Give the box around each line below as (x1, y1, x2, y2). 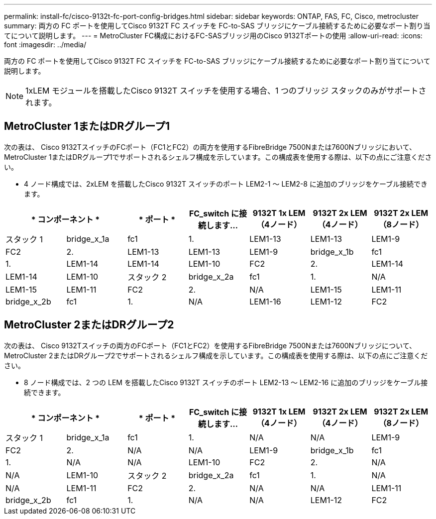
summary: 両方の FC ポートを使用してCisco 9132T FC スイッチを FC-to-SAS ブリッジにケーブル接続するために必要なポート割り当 (4, 21, 431, 30)
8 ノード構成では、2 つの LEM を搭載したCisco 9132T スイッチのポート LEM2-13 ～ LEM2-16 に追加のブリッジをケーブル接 (24, 378, 428, 387)
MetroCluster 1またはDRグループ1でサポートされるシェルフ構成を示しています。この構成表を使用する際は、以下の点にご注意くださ (4, 152, 432, 161)
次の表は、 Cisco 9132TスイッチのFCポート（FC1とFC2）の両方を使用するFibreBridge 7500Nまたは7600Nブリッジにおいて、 (4, 142, 417, 151)
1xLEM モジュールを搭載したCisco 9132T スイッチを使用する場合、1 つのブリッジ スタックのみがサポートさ (25, 86, 427, 96)
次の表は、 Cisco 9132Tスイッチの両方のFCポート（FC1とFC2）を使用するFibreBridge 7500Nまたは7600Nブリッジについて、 (4, 341, 417, 350)
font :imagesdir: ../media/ (4, 40, 87, 49)
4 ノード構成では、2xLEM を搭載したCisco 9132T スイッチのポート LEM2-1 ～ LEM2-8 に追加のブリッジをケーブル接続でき (24, 179, 428, 188)
